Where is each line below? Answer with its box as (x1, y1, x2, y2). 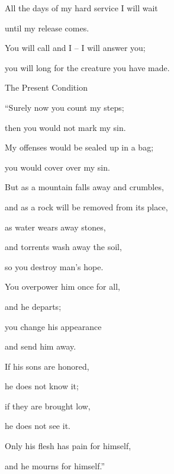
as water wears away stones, (5, 220, 106, 233)
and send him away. (5, 340, 76, 353)
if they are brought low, (5, 399, 91, 412)
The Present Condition (5, 81, 88, 94)
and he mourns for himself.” (5, 459, 105, 472)
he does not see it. (5, 419, 70, 432)
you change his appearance (5, 320, 102, 332)
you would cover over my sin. (5, 161, 110, 173)
